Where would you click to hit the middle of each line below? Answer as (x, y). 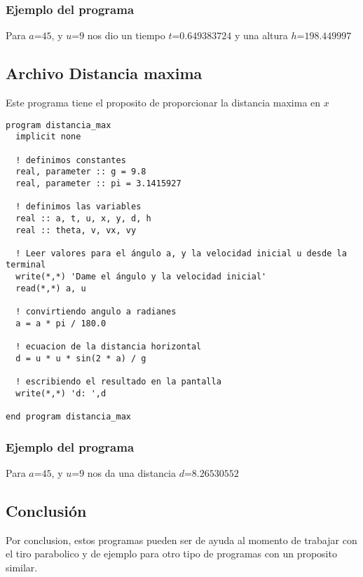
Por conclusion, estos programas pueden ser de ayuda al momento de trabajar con (181, 540)
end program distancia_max (68, 417)
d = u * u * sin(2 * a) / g (81, 358)
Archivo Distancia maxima (104, 73)
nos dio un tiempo (126, 35)
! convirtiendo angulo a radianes (96, 312)
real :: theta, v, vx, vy (76, 230)
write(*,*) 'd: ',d (61, 393)
